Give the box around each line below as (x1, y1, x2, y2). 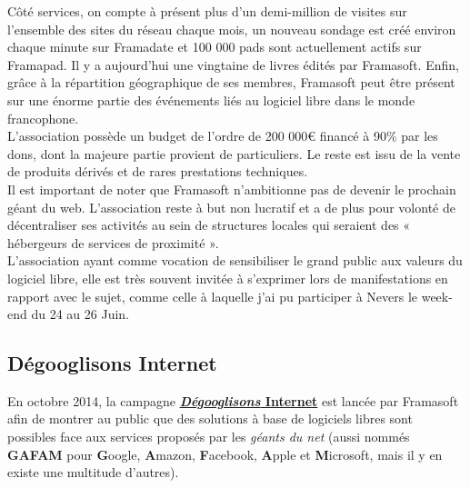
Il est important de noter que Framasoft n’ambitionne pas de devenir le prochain (7, 179, 456, 198)
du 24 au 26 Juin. (31, 304, 129, 324)
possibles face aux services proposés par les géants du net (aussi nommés (7, 427, 410, 446)
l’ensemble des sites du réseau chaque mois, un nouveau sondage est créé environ (7, 19, 456, 38)
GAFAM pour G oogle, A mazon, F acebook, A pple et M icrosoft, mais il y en (7, 444, 443, 463)
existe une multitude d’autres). (7, 463, 179, 482)
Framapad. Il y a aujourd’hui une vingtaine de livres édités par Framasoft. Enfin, (7, 55, 459, 74)
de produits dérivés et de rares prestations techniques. (7, 162, 308, 181)
